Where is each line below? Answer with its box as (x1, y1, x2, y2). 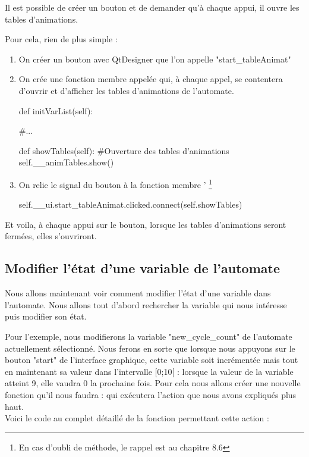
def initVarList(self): (18, 104, 93, 117)
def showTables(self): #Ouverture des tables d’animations (18, 144, 229, 156)
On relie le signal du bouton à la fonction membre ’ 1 (18, 176, 213, 190)
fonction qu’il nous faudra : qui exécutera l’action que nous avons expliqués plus (5, 388, 297, 400)
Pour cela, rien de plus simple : (5, 33, 118, 45)
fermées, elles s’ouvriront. (5, 230, 97, 242)
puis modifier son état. (5, 310, 87, 323)
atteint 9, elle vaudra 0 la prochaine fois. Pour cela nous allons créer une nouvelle (5, 377, 301, 389)
